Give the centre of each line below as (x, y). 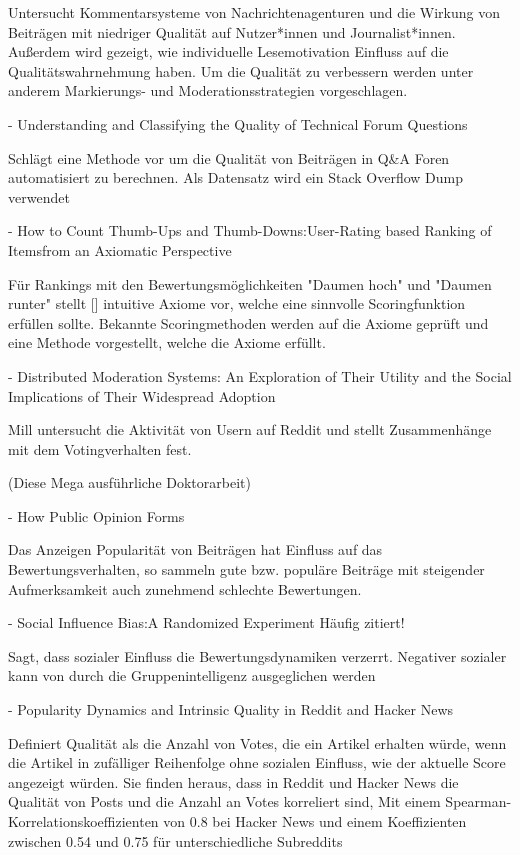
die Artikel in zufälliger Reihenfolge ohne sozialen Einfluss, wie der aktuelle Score (257, 762)
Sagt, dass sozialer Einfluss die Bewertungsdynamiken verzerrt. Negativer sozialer (257, 655)
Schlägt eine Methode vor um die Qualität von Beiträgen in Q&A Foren (229, 157)
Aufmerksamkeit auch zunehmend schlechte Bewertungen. (185, 588)
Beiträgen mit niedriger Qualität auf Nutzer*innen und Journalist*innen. (232, 31)
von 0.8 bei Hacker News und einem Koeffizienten (315, 821)
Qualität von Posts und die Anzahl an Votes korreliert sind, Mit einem (224, 801)
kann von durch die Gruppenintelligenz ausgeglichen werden (192, 675)
